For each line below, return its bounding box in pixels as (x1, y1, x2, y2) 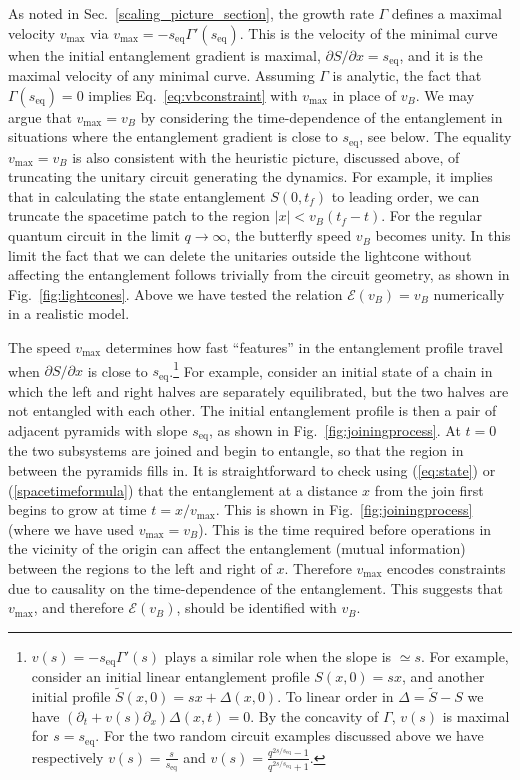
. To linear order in (277, 685, 394, 706)
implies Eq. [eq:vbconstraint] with (88, 84, 298, 105)
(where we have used (8, 518, 135, 539)
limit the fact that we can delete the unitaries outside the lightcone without (8, 244, 472, 265)
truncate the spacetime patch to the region (8, 205, 270, 226)
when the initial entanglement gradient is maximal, (8, 44, 321, 65)
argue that (8, 106, 72, 127)
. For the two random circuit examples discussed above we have (95, 725, 484, 746)
